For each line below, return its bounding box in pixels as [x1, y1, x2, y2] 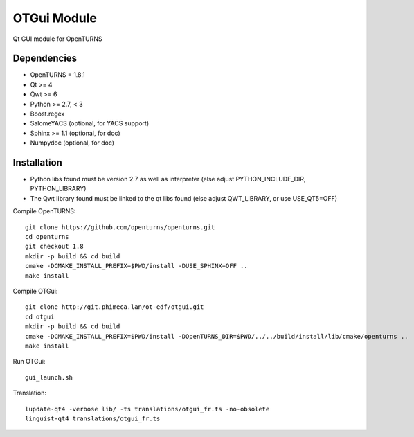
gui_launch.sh [25, 373, 73, 381]
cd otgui [25, 312, 55, 321]
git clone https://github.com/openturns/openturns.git [25, 223, 215, 231]
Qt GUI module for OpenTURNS [12, 35, 102, 43]
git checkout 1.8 [25, 242, 84, 251]
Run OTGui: [12, 357, 46, 366]
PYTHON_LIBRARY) [30, 184, 87, 193]
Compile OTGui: [12, 287, 58, 295]
